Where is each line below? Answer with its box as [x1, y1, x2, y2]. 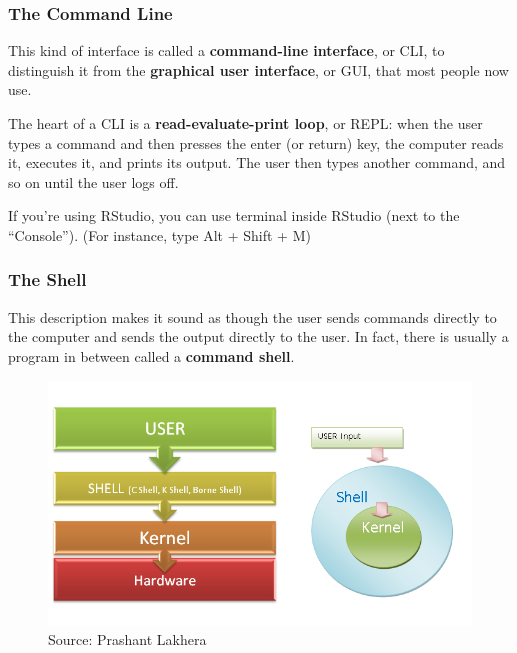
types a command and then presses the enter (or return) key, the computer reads [8, 132, 504, 153]
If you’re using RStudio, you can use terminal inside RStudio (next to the [8, 205, 460, 226]
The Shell [8, 267, 87, 292]
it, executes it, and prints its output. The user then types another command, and [8, 152, 506, 173]
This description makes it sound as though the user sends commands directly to [8, 306, 497, 327]
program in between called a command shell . [8, 345, 295, 366]
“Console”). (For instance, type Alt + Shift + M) [8, 224, 311, 245]
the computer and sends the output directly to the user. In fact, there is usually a [8, 326, 509, 347]
